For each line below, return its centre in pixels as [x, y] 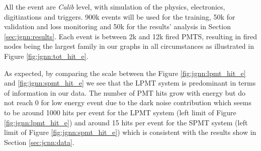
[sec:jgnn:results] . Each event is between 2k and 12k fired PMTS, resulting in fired [131, 36]
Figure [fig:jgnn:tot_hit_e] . [46, 56]
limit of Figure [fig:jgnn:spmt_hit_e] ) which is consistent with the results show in [130, 132]
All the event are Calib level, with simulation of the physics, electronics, [115, 7]
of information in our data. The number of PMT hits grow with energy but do [125, 92]
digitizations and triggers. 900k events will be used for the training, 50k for [120, 16]
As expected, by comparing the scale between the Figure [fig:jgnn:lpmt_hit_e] [125, 73]
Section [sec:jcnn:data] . [39, 142]
